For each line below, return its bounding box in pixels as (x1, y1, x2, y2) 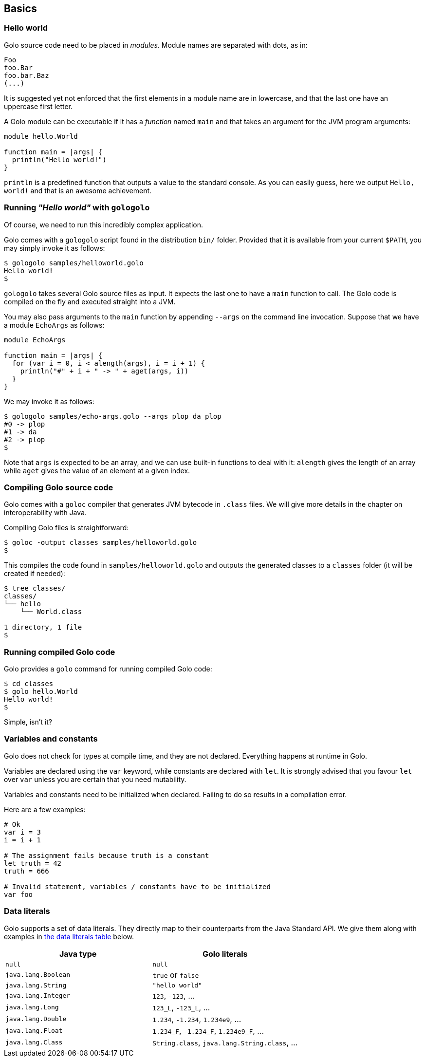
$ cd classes (4, 680, 54, 688)
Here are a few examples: (4, 805, 86, 814)
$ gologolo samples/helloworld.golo (4, 259, 144, 267)
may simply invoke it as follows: (4, 243, 105, 252)
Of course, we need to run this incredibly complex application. (4, 220, 203, 229)
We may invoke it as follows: (4, 397, 94, 406)
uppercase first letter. (4, 102, 73, 111)
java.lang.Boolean (5, 971, 71, 979)
